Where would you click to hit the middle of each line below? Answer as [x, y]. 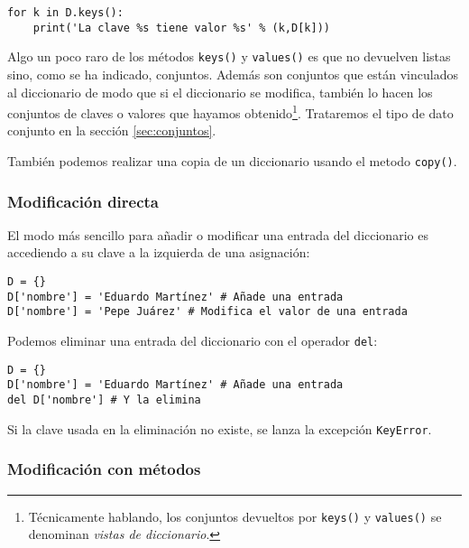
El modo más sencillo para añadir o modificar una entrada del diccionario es [218, 234]
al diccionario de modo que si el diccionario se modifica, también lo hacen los [220, 92]
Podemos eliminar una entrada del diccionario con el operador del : [193, 341]
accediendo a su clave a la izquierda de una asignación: [159, 252]
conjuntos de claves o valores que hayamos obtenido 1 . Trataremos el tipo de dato [230, 111]
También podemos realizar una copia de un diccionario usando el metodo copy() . [232, 161]
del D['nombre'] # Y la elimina [104, 400]
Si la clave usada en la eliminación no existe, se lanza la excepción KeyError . [220, 428]
